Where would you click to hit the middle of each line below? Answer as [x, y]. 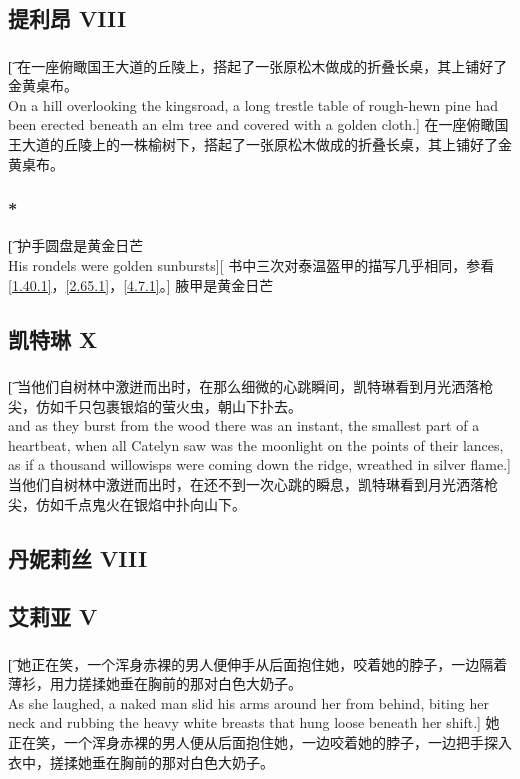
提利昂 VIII [67, 18]
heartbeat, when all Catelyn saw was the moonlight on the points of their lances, [256, 444]
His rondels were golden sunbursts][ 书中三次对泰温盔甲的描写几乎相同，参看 [251, 265]
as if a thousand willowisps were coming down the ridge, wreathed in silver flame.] [259, 464]
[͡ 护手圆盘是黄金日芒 [76, 245]
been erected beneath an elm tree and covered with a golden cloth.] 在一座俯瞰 [251, 124]
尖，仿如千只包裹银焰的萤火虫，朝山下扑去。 [155, 405]
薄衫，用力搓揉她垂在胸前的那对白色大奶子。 [155, 683]
